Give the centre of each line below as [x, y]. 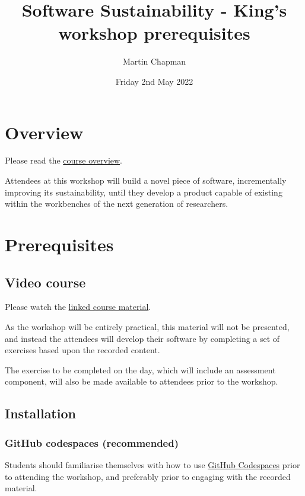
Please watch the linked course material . [78, 307]
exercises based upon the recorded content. [82, 350]
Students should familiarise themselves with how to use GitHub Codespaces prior [152, 464]
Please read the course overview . [64, 160]
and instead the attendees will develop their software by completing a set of [142, 338]
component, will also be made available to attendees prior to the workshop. [142, 381]
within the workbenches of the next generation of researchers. [117, 204]
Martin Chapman [154, 61]
